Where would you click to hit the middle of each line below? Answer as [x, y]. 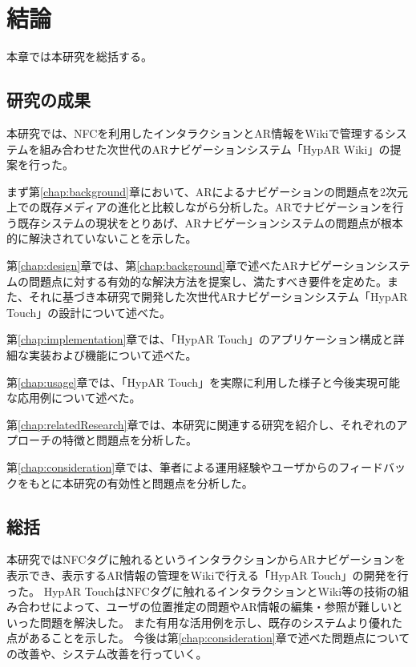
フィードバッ [372, 467]
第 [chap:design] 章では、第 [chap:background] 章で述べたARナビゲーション [192, 265]
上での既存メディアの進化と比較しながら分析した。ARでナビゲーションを [200, 207]
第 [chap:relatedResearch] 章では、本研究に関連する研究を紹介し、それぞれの [202, 424]
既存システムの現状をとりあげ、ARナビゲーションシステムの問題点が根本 [210, 222]
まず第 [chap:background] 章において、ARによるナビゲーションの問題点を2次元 [207, 191]
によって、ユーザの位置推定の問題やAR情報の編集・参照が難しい [221, 607]
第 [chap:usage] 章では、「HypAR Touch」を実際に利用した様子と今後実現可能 [204, 382]
